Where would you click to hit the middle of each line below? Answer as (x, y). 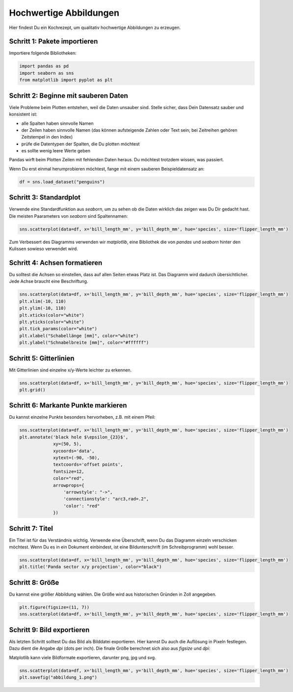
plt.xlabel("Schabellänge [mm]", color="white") (79, 336)
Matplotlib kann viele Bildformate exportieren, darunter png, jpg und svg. (83, 657)
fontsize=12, (69, 471)
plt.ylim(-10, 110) (43, 308)
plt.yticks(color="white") (52, 322)
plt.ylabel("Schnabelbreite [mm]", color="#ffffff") (84, 343)
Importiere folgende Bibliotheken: (43, 53)
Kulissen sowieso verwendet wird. (43, 249)
